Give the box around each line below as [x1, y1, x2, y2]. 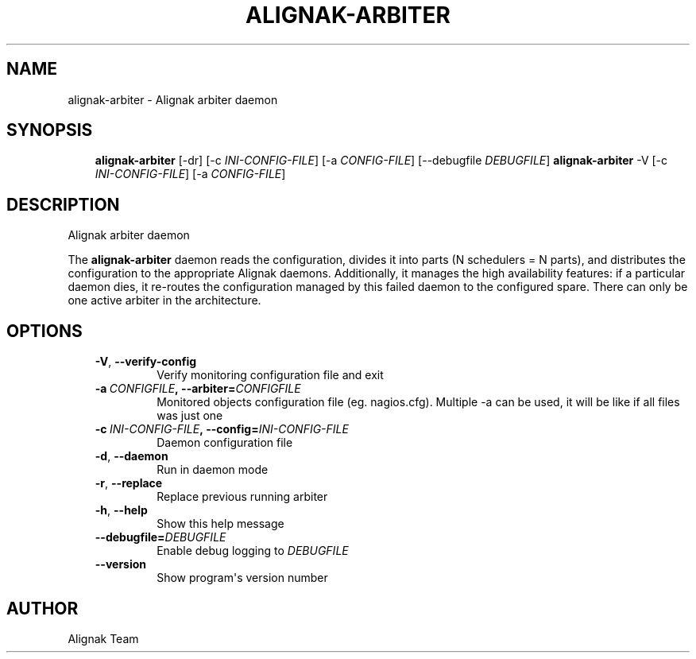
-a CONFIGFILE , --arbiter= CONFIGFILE [95, 382, 301, 396]
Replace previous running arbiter [157, 490, 328, 504]
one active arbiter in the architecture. [68, 293, 261, 308]
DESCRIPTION [6, 194, 120, 215]
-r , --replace [95, 476, 163, 490]
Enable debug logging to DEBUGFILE [157, 544, 349, 558]
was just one [157, 409, 223, 423]
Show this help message [157, 517, 284, 531]
